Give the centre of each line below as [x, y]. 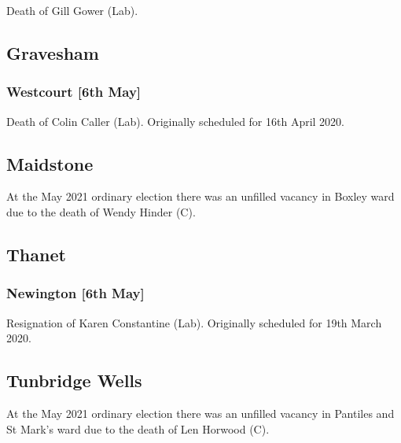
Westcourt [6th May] [74, 92]
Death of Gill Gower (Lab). [72, 10]
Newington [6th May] [75, 293]
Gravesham [53, 52]
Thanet [36, 254]
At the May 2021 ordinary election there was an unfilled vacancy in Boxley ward [200, 196]
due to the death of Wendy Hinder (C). [101, 211]
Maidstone [50, 163]
